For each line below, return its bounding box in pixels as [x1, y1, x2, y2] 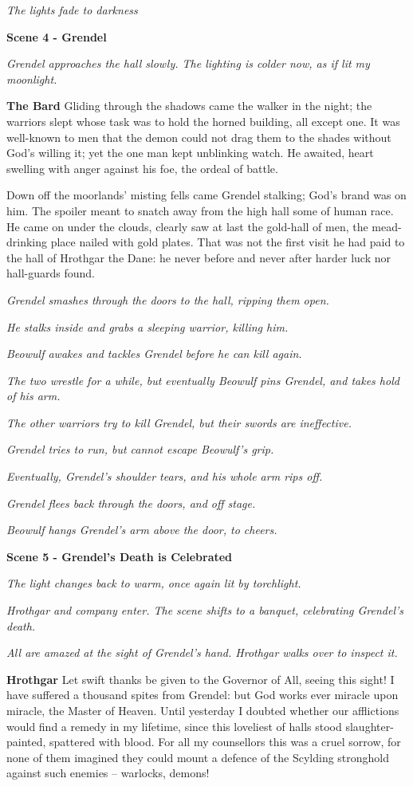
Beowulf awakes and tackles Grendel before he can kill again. [6, 345, 302, 362]
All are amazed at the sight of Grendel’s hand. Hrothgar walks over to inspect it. [6, 644, 398, 661]
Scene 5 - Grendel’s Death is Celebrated [6, 548, 233, 564]
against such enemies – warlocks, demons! [6, 764, 210, 781]
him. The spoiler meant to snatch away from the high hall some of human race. [6, 202, 394, 218]
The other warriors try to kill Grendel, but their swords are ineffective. [6, 414, 352, 430]
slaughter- [345, 717, 394, 734]
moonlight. [6, 70, 57, 87]
